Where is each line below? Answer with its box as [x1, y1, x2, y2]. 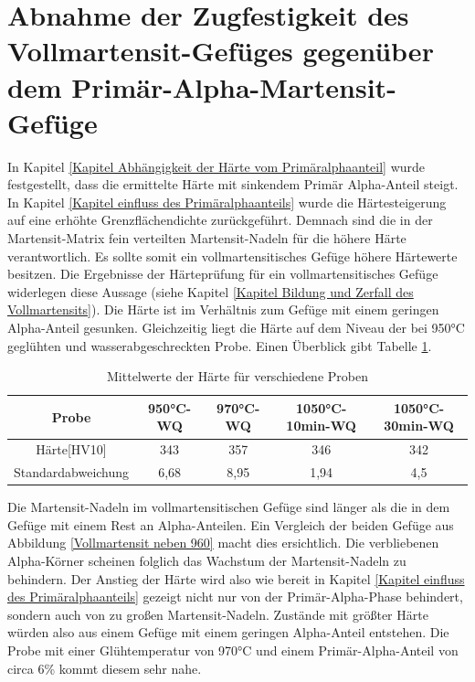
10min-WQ [286, 416, 356, 435]
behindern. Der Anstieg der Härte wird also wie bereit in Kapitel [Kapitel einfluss [7, 569, 465, 588]
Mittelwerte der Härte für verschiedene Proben [107, 367, 368, 386]
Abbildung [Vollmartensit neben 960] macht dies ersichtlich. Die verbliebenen [7, 533, 439, 552]
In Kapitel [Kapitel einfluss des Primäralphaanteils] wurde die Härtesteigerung [7, 192, 447, 211]
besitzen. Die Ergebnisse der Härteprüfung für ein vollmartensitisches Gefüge [7, 264, 438, 283]
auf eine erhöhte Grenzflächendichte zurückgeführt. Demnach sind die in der [7, 210, 433, 229]
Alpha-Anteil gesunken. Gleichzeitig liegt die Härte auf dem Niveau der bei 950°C [7, 318, 465, 337]
